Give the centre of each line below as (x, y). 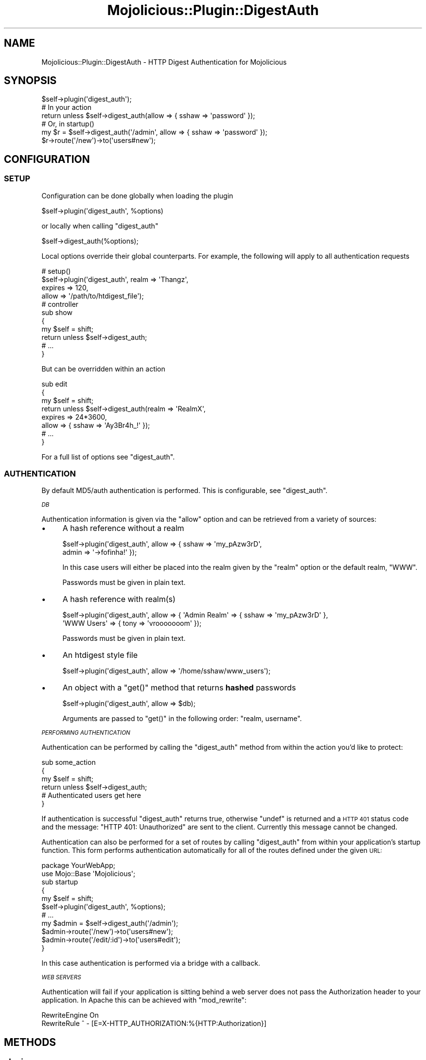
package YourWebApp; (78, 866)
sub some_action (69, 762)
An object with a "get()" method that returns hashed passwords (179, 688)
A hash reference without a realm (123, 528)
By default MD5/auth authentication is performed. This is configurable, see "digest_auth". (185, 491)
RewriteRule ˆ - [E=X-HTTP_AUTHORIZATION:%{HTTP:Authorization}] (154, 1024)
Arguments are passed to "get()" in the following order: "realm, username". (182, 719)
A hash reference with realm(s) (119, 599)
